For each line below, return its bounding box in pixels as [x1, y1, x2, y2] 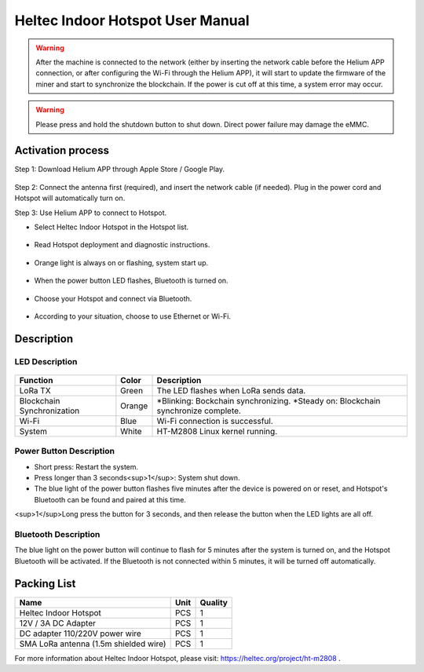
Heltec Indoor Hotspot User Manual [14, 12, 250, 29]
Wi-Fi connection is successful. [156, 415, 274, 426]
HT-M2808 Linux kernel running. [156, 425, 278, 436]
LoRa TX [19, 385, 51, 396]
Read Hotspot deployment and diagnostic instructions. [34, 240, 210, 250]
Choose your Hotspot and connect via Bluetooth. [34, 294, 192, 303]
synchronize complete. [156, 405, 241, 416]
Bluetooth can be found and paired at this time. [34, 495, 186, 504]
